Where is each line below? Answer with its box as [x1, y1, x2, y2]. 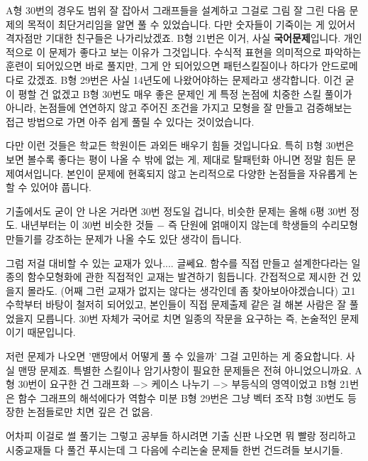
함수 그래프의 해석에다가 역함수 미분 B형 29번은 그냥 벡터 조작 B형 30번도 [18, 390, 345, 405]
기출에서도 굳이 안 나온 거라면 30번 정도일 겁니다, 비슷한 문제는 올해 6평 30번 [6, 203, 347, 218]
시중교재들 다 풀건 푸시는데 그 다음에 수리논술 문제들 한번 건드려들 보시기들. [6, 442, 343, 457]
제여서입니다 [6, 166, 61, 180]
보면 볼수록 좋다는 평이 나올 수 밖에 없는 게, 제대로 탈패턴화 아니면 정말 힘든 [6, 151, 344, 166]
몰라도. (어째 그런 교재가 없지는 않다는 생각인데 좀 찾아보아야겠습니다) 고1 [27, 283, 356, 298]
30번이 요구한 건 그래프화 [18, 376, 130, 391]
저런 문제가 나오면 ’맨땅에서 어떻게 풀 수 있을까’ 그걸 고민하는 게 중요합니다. [6, 349, 343, 364]
